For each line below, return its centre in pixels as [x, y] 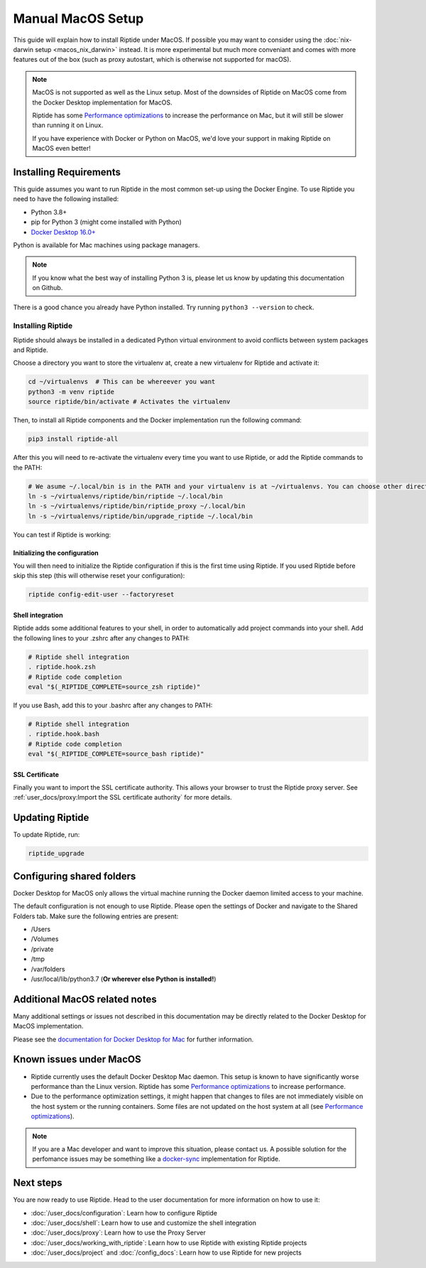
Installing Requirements [67, 172]
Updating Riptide [51, 818]
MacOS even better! [62, 149]
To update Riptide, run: [47, 834]
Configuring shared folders [75, 876]
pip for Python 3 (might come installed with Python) [106, 222]
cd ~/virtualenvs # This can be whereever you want [122, 382]
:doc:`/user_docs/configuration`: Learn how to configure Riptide [124, 1213]
